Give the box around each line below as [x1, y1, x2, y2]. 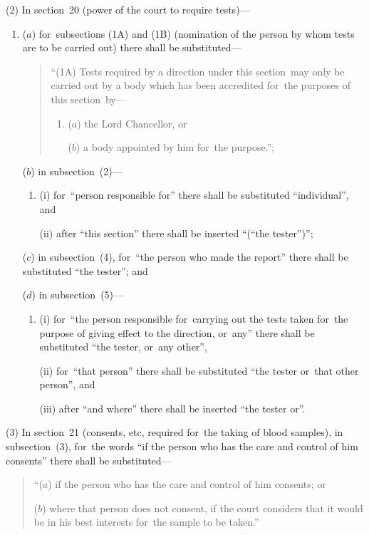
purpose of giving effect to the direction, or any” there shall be [39, 325, 315, 340]
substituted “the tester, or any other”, [39, 339, 207, 354]
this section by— [51, 91, 126, 106]
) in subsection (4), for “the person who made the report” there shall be [31, 249, 348, 264]
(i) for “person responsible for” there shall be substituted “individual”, [39, 187, 349, 202]
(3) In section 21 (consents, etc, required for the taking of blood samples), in [6, 425, 343, 440]
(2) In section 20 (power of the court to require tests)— [6, 2, 250, 16]
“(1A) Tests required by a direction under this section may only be [51, 63, 345, 78]
